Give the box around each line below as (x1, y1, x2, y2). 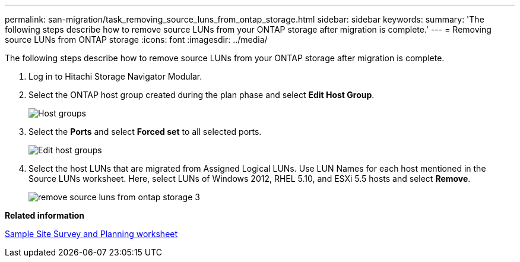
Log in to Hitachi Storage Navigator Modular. (28, 71, 202, 81)
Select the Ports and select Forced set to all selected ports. (28, 127, 262, 137)
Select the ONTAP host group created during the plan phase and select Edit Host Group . (28, 90, 375, 100)
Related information (5, 210, 85, 220)
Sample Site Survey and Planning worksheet (5, 229, 178, 239)
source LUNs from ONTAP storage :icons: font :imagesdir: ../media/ (5, 34, 268, 45)
